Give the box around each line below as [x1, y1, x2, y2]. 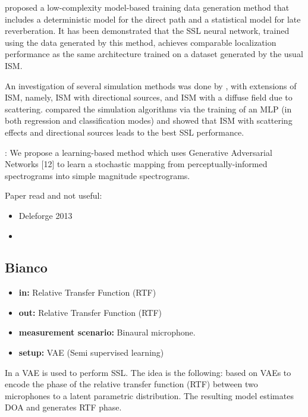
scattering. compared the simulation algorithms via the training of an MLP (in [5, 102, 292, 115]
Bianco [5, 258, 48, 277]
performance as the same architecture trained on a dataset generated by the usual [5, 48, 303, 60]
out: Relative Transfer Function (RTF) [18, 306, 162, 318]
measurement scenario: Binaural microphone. [18, 326, 196, 338]
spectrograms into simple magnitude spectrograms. [5, 169, 190, 181]
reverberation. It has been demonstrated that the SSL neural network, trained [5, 24, 290, 37]
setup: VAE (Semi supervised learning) [18, 346, 164, 359]
